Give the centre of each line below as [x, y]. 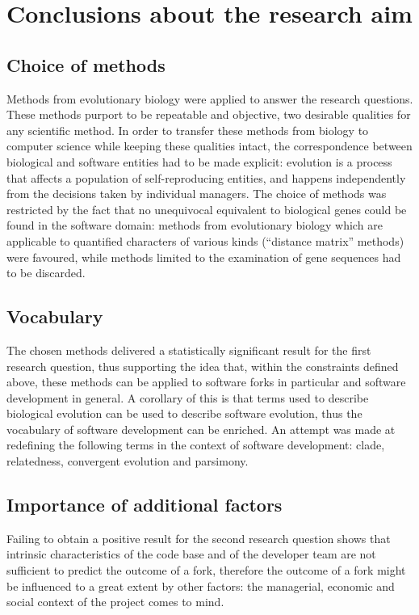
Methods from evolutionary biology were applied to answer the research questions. [210, 98]
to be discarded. [46, 273]
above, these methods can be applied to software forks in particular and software [206, 382]
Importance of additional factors [145, 505]
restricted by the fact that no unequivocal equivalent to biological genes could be [207, 209]
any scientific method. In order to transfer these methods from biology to [188, 130]
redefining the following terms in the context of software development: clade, [196, 445]
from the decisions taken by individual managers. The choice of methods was [197, 194]
